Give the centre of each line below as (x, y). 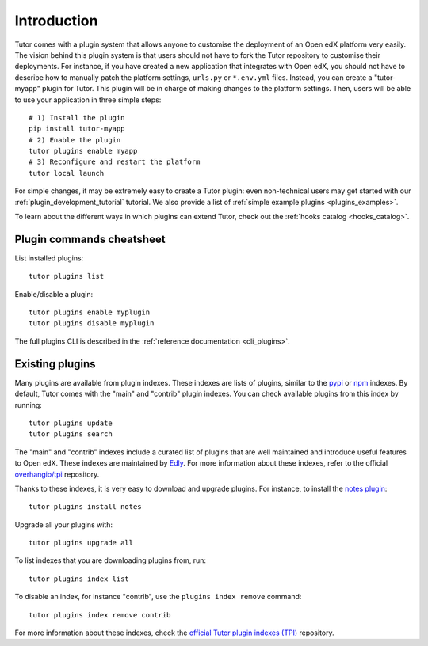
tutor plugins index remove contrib (100, 615)
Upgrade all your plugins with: (63, 524)
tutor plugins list (67, 276)
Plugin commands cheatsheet (90, 239)
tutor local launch (67, 173)
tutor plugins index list (79, 579)
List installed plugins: (49, 258)
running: (29, 405)
